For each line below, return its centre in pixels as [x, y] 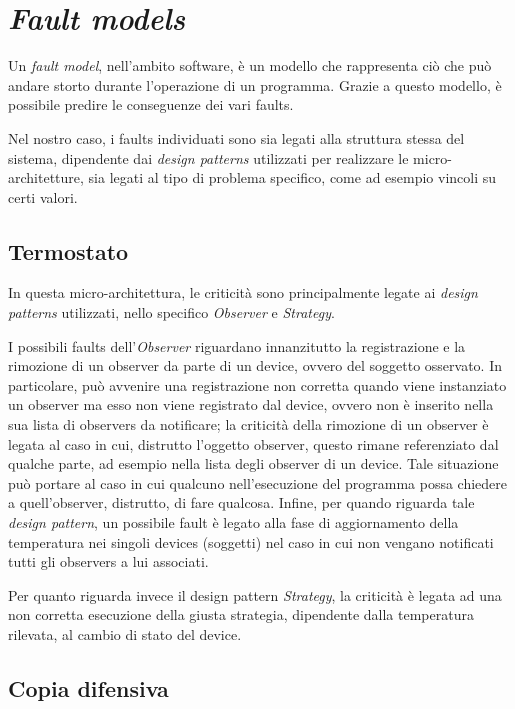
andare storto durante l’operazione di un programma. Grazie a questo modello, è [255, 84]
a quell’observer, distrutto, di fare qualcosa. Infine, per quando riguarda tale [241, 502]
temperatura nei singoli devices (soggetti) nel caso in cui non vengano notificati [251, 541]
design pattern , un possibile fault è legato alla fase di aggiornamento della [233, 522]
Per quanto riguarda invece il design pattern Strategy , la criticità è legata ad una [255, 594]
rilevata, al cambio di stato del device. [125, 633]
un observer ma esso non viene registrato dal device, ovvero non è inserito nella [251, 404]
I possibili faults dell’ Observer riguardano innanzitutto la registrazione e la [237, 345]
